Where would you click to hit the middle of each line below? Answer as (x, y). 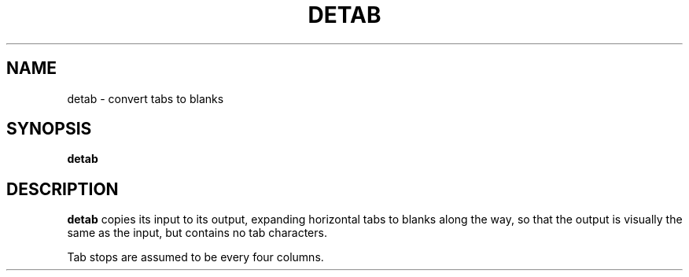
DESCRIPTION (63, 189)
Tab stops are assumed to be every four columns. (195, 257)
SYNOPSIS (49, 129)
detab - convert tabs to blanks (146, 98)
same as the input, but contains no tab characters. (197, 233)
